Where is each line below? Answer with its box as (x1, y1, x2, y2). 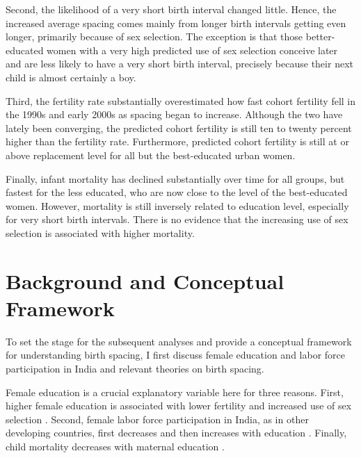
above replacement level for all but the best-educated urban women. (6, 147, 296, 162)
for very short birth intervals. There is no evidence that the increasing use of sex (6, 212, 348, 227)
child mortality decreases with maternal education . (6, 439, 225, 453)
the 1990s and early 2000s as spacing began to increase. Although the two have (6, 107, 343, 122)
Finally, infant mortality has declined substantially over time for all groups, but (6, 171, 345, 186)
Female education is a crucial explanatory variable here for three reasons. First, (6, 384, 344, 399)
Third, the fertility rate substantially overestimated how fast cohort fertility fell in (6, 93, 356, 108)
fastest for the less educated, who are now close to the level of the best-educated (6, 185, 348, 199)
